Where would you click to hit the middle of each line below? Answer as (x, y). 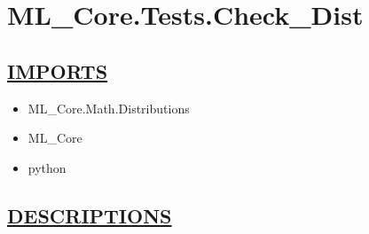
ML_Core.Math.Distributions (109, 108)
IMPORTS (58, 70)
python (47, 167)
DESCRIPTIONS (90, 215)
